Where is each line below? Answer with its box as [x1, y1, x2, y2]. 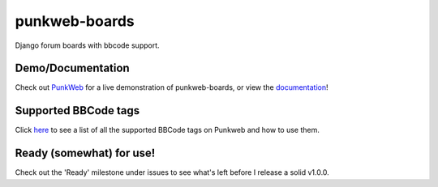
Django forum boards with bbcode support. [15, 40, 160, 50]
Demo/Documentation [15, 62, 130, 75]
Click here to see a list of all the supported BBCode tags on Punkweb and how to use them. [15, 125, 320, 135]
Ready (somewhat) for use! [15, 147, 156, 160]
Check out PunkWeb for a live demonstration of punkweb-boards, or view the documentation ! [15, 83, 328, 92]
